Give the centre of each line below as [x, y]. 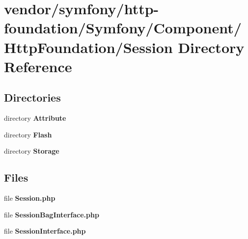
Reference [38, 66]
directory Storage [32, 151]
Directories [32, 97]
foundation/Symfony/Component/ [123, 28]
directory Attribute [35, 118]
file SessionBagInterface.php [52, 214]
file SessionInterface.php [45, 231]
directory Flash [28, 134]
